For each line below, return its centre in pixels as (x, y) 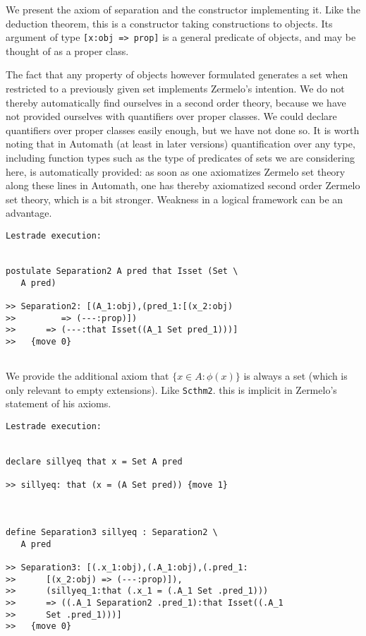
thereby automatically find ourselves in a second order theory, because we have (176, 102)
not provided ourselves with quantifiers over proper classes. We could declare (171, 116)
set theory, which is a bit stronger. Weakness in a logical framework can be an (175, 199)
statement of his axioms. (59, 403)
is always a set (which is (295, 376)
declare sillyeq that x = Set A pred (94, 462)
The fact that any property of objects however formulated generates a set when (177, 74)
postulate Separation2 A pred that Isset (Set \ (122, 271)
